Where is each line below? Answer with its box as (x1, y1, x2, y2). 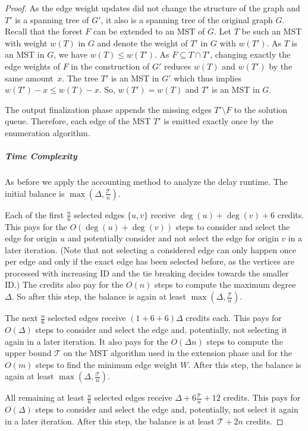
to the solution (234, 103, 288, 115)
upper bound (5, 347, 52, 359)
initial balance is (5, 187, 65, 199)
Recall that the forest (5, 25, 83, 37)
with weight (5, 36, 48, 49)
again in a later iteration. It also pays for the (5, 335, 168, 347)
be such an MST (241, 25, 302, 37)
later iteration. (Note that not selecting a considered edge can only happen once (5, 243, 296, 256)
